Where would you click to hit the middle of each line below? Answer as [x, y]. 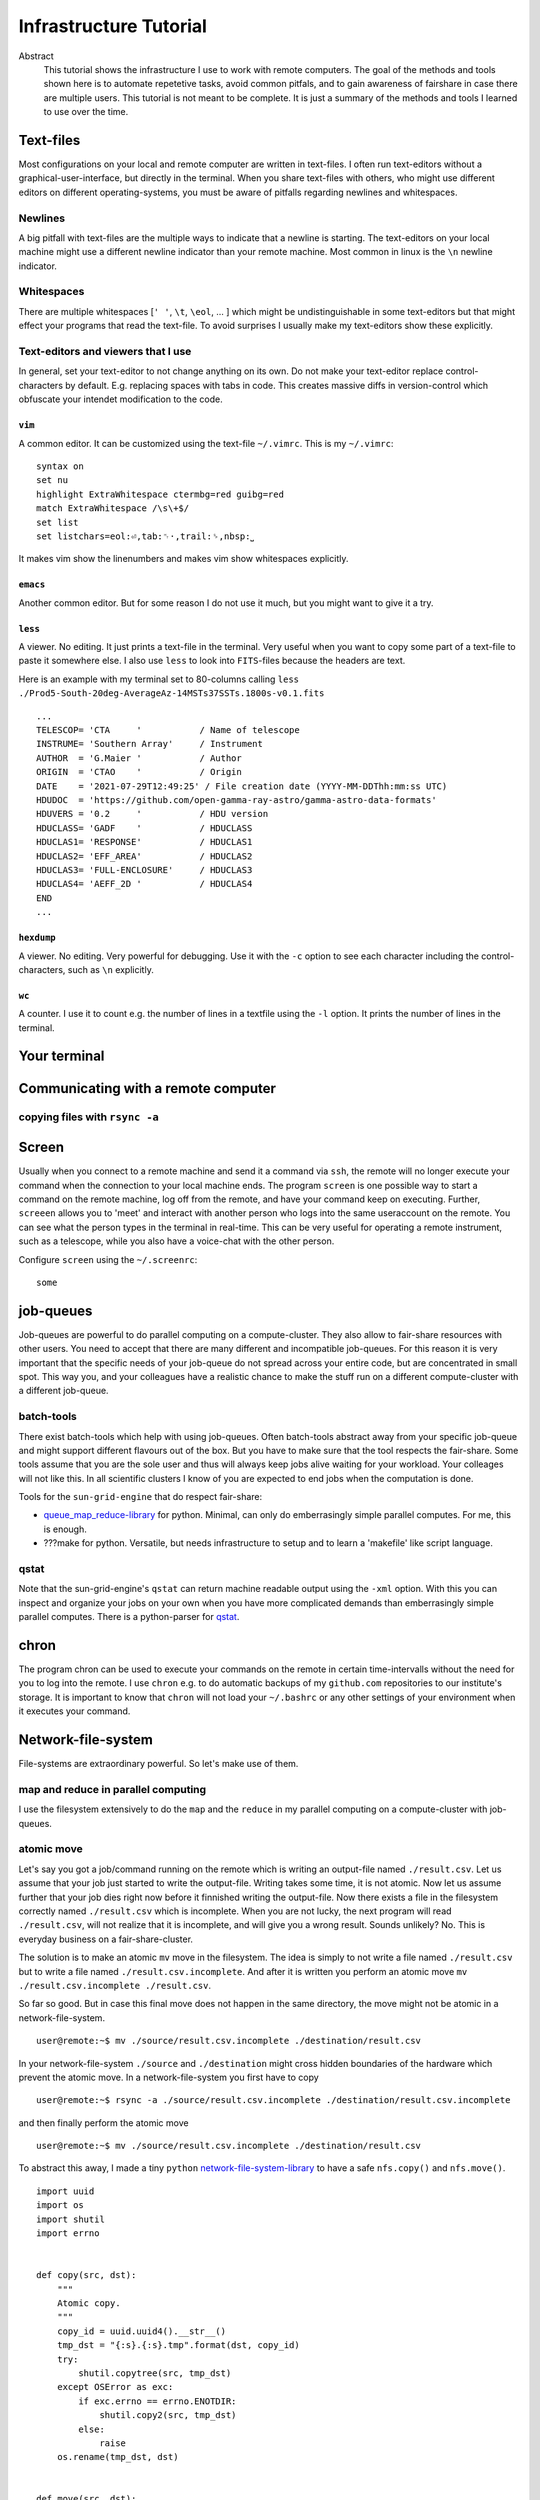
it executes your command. [74, 1711]
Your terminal [61, 1056]
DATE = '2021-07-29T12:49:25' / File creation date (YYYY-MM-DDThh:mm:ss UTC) [242, 786]
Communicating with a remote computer [147, 1088]
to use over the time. [86, 112]
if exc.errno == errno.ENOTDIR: [157, 2401]
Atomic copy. [88, 2303]
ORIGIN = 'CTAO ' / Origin [139, 772]
